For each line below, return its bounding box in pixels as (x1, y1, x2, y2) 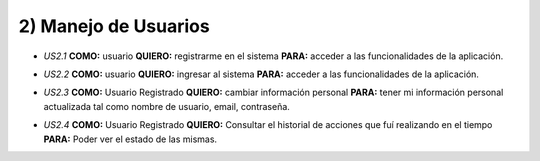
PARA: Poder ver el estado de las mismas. (43, 133, 218, 145)
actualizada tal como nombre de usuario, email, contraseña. (43, 100, 290, 112)
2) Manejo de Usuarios (18, 15, 210, 37)
